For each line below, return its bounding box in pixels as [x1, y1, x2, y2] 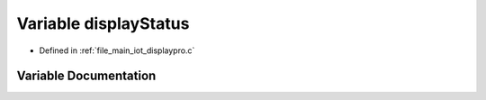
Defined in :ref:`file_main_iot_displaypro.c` [39, 45, 195, 56]
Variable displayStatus [16, 14, 190, 33]
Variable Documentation [16, 68, 157, 84]
